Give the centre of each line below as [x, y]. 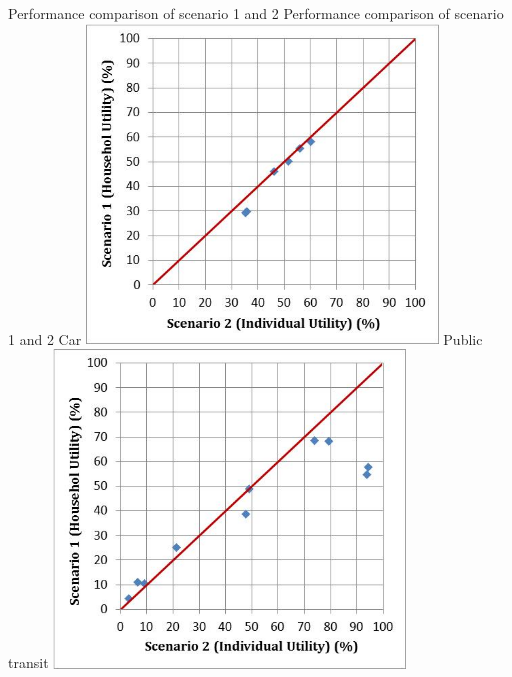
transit [28, 662]
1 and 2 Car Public [245, 338]
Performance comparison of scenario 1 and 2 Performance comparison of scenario [256, 13]
